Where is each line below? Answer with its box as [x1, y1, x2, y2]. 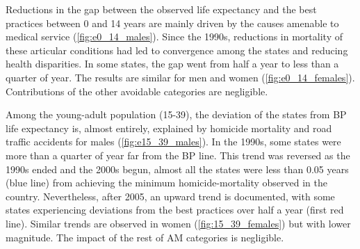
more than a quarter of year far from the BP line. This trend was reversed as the [6, 147, 350, 162]
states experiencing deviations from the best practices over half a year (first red [6, 202, 344, 217]
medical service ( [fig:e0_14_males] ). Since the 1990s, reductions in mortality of [6, 29, 343, 44]
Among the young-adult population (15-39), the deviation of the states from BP [6, 107, 347, 122]
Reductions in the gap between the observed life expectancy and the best [6, 2, 317, 16]
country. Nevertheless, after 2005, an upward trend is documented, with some [6, 188, 335, 203]
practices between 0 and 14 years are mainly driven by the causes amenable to [6, 15, 339, 30]
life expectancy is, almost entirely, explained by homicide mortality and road [6, 120, 332, 135]
